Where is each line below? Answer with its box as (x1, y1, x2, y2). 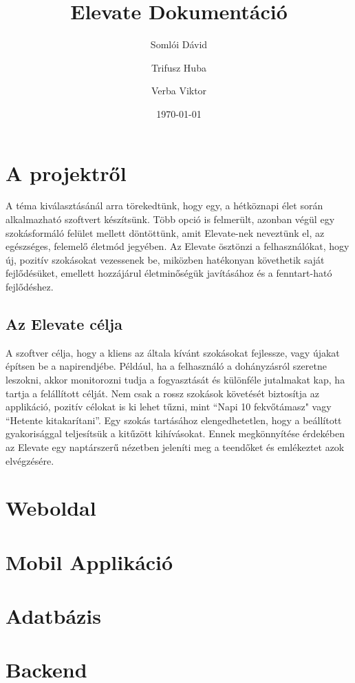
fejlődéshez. (6, 280, 54, 293)
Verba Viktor (151, 83, 207, 98)
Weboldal (6, 494, 96, 522)
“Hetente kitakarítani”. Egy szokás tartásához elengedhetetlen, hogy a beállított (6, 412, 342, 427)
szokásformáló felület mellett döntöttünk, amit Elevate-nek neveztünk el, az (6, 225, 325, 240)
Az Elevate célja (6, 313, 122, 334)
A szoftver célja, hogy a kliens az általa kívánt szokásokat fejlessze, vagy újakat (6, 345, 340, 359)
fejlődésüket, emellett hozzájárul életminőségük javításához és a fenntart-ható (6, 266, 332, 280)
